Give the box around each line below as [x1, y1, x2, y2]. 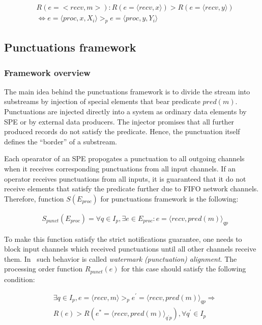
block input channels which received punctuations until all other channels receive [4, 243, 256, 254]
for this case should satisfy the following [121, 263, 246, 274]
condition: [4, 273, 35, 284]
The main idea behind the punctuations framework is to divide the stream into [4, 86, 250, 96]
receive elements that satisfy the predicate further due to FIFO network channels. [4, 183, 259, 194]
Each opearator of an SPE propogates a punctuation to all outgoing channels [4, 153, 245, 164]
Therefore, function [4, 193, 64, 204]
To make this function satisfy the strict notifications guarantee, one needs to [4, 233, 242, 244]
